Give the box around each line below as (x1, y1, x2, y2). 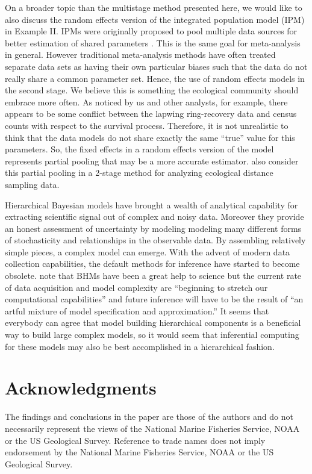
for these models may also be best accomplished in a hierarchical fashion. (5, 340, 275, 352)
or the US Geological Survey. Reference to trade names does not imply (5, 434, 266, 446)
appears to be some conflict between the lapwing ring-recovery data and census (5, 107, 297, 120)
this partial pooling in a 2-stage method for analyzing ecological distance (5, 166, 273, 179)
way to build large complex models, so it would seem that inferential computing (5, 328, 299, 341)
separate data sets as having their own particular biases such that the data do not (5, 60, 308, 72)
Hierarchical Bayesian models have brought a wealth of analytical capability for (5, 198, 298, 211)
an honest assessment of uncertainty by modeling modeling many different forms (5, 222, 302, 234)
